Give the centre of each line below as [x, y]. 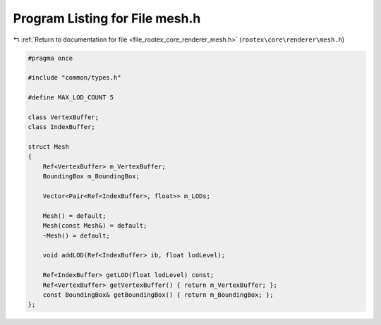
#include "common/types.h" [74, 78]
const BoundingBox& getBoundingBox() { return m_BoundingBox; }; [158, 295]
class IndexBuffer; [61, 127]
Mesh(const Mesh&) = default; [95, 226]
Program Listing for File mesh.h [107, 18]
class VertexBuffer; [63, 117]
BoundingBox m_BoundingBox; [91, 177]
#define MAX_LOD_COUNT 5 [71, 98]
